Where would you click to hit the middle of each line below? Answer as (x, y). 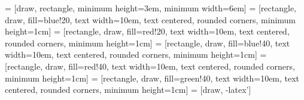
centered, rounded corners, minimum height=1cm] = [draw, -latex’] (128, 90)
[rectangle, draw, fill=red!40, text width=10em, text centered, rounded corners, (150, 66)
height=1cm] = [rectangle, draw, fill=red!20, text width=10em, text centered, (147, 31)
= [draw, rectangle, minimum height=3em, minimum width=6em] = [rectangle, (151, 8)
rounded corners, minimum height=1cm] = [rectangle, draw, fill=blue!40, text (148, 43)
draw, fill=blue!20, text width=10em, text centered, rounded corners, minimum (151, 19)
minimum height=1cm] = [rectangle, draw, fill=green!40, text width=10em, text (152, 78)
